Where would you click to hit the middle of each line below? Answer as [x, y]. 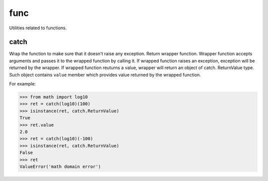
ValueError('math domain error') [60, 166]
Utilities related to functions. [38, 28]
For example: [23, 84]
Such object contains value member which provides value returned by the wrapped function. [105, 75]
